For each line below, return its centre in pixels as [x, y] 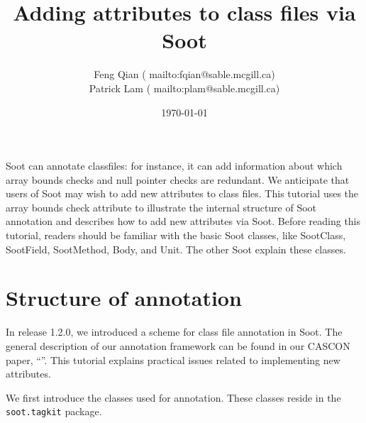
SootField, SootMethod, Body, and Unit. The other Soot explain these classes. [176, 249]
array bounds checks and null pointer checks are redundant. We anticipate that [178, 179]
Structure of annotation [124, 298]
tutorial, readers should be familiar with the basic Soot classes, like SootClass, [176, 235]
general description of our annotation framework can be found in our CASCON [178, 345]
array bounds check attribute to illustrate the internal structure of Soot [161, 207]
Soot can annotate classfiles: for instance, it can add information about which [174, 166]
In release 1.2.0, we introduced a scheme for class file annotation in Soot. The [174, 332]
